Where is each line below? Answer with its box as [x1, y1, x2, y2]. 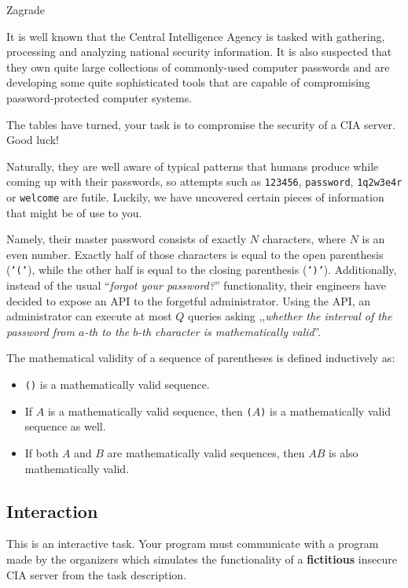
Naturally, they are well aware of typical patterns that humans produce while [6, 157, 379, 174]
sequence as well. [24, 418, 106, 435]
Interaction [6, 498, 98, 523]
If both [24, 444, 59, 460]
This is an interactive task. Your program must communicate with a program [6, 535, 379, 552]
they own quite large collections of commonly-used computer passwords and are [6, 58, 390, 75]
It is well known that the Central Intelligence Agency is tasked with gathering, [6, 28, 385, 44]
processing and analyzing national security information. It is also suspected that [6, 43, 392, 60]
